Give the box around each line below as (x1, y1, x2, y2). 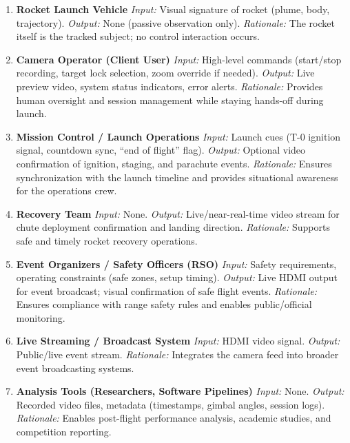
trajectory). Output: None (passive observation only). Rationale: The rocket (16, 15, 335, 30)
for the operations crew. (16, 183, 117, 198)
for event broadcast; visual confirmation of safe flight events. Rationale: (16, 283, 318, 298)
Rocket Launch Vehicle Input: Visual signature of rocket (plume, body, (16, 2, 330, 16)
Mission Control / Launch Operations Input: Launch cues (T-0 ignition (16, 129, 341, 143)
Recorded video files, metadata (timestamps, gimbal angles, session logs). (16, 397, 325, 411)
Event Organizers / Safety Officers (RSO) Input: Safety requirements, (16, 256, 337, 271)
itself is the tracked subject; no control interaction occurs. (16, 29, 260, 43)
